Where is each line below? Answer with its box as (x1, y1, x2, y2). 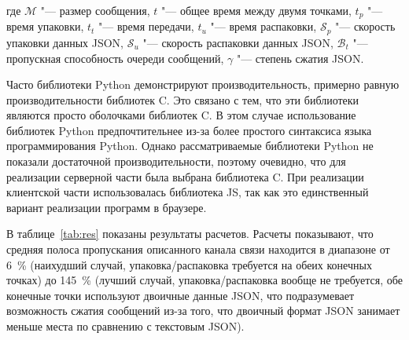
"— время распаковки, (210, 18, 317, 35)
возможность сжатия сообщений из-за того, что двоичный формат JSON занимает (6, 302, 400, 319)
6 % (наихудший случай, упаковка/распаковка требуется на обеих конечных (6, 256, 372, 272)
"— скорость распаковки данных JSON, (142, 34, 333, 50)
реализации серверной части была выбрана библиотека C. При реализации (6, 168, 364, 185)
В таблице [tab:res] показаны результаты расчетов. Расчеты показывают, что (6, 225, 374, 242)
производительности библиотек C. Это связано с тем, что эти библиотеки (6, 91, 359, 108)
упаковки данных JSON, (6, 34, 124, 50)
